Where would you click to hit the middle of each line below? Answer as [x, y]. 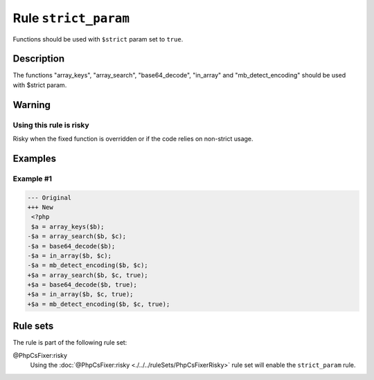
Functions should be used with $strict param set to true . [98, 39]
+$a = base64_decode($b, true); [82, 285]
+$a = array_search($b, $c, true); [88, 275]
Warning [32, 105]
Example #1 [32, 179]
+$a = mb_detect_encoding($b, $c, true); [99, 304]
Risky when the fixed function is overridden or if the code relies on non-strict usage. [133, 139]
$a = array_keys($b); [68, 226]
